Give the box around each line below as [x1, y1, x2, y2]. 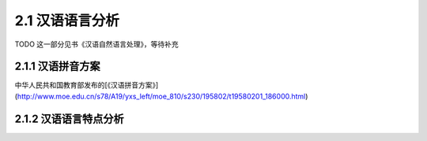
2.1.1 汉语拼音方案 [14, 60, 100, 73]
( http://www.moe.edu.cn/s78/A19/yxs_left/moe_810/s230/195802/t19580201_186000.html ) [14, 91, 308, 101]
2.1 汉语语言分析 [14, 12, 120, 29]
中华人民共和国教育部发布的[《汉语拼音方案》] [14, 80, 159, 90]
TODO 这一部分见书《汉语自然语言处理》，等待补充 [14, 39, 179, 49]
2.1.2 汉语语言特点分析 [14, 112, 124, 125]
